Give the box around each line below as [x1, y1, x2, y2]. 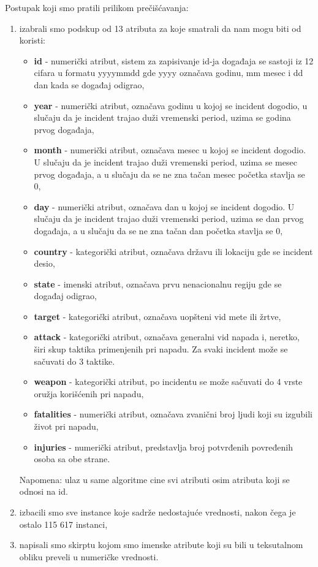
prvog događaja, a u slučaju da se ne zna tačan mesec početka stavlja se [34, 167, 305, 180]
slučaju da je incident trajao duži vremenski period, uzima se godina [34, 111, 291, 124]
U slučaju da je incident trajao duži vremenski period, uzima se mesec [34, 155, 297, 168]
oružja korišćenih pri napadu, [34, 387, 144, 400]
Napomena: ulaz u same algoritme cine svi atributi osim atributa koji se [19, 473, 290, 485]
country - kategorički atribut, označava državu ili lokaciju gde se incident [34, 245, 313, 257]
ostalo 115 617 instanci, [19, 517, 108, 530]
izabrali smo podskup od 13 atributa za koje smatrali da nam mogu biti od [19, 21, 301, 34]
